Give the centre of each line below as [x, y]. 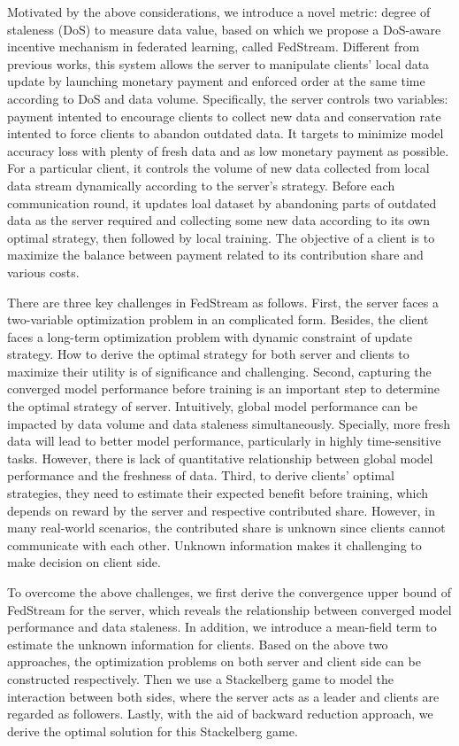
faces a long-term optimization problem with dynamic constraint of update [210, 336]
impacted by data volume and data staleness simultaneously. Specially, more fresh [229, 423]
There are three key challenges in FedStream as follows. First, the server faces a [223, 302]
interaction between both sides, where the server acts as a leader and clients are [223, 696]
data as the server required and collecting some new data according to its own [219, 220]
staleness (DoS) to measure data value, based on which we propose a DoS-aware [224, 29]
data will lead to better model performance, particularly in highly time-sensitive [224, 441]
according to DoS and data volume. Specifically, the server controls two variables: [228, 98]
